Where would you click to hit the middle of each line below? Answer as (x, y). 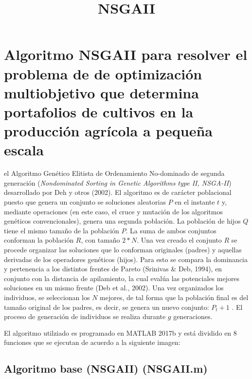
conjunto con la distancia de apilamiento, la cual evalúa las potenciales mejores (122, 278)
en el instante (195, 202)
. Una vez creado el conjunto (179, 240)
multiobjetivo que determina (101, 92)
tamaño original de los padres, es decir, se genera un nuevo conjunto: (107, 307)
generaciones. (193, 316)
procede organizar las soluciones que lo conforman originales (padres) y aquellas (123, 249)
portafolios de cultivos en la (99, 111)
